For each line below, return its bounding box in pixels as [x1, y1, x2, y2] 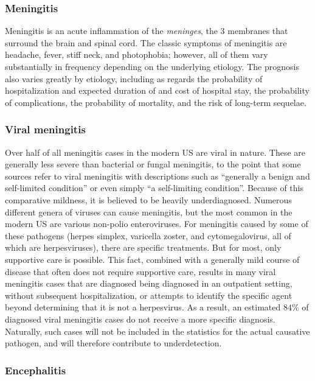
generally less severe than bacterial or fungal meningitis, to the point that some [5, 158, 301, 170]
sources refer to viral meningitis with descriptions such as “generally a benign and [5, 169, 310, 182]
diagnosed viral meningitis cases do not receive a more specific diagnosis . [5, 312, 275, 325]
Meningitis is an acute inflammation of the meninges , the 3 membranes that [5, 24, 288, 37]
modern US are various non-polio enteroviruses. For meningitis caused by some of [5, 217, 308, 230]
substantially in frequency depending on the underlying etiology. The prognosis [5, 60, 299, 72]
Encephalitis [5, 362, 66, 377]
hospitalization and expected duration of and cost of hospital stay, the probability [5, 84, 310, 97]
